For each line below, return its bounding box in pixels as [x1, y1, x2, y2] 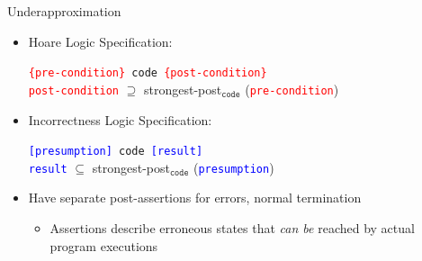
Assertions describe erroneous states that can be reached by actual [49, 219, 415, 237]
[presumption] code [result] [28, 145, 203, 158]
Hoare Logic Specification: [28, 31, 173, 50]
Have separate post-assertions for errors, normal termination [28, 188, 362, 207]
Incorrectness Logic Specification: [28, 110, 212, 129]
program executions [49, 236, 158, 255]
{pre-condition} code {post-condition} [28, 67, 267, 80]
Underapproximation [7, 2, 121, 20]
